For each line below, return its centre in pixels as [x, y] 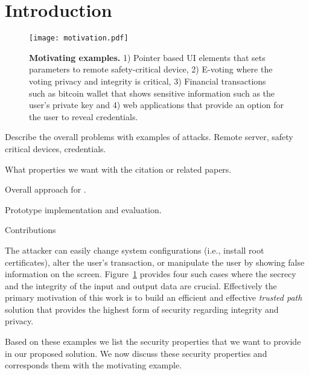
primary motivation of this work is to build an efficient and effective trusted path [154, 297]
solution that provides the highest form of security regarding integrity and [142, 309]
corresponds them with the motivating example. [94, 365]
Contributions [30, 230]
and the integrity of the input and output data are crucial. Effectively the [141, 285]
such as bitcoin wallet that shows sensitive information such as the [152, 93]
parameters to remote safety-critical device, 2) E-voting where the [151, 69]
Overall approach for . [46, 189]
